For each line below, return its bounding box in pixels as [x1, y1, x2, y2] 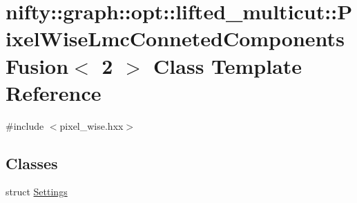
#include [6, 118, 44, 133]
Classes [6, 152, 58, 173]
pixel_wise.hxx [59, 118, 124, 133]
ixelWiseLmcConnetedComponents [6, 24, 345, 52]
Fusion [6, 51, 69, 79]
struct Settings [6, 184, 68, 199]
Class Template [153, 51, 302, 79]
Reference [6, 78, 102, 106]
